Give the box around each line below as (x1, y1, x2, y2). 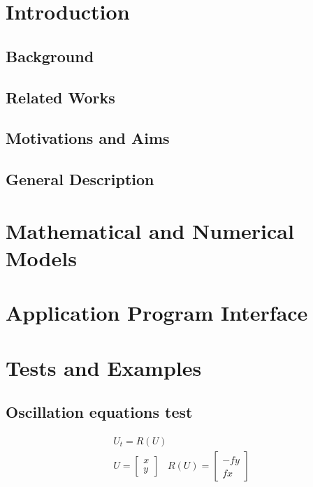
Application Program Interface (6, 298, 308, 327)
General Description (6, 168, 154, 190)
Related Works (6, 86, 115, 108)
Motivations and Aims (6, 127, 170, 149)
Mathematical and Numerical (6, 216, 294, 245)
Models (6, 243, 77, 272)
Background (6, 45, 94, 66)
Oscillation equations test (6, 401, 193, 423)
